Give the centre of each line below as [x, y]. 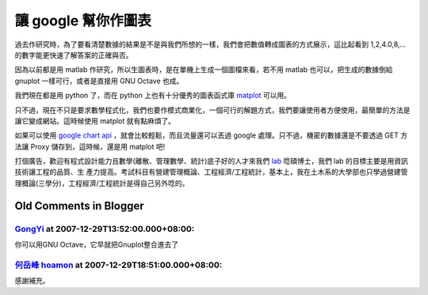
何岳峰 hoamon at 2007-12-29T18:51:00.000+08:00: [118, 265]
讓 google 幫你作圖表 [83, 21]
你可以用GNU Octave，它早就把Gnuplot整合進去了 [97, 244]
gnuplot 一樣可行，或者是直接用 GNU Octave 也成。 [99, 81]
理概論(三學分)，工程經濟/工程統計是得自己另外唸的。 [102, 183]
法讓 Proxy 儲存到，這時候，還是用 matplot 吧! [90, 146]
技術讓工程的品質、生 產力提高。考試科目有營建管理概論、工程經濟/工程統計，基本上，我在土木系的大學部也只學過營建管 [211, 172]
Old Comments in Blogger [79, 206]
